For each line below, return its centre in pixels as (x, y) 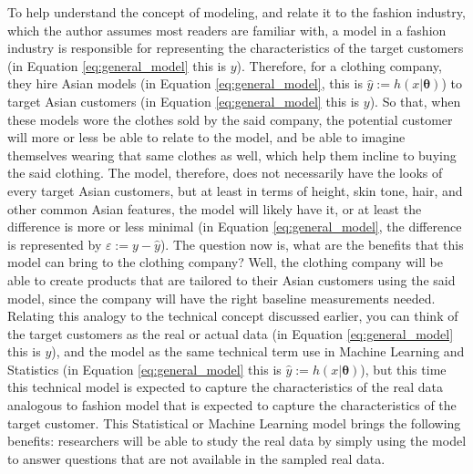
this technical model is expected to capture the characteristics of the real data (225, 387)
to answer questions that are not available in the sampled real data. (196, 458)
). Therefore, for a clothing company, (339, 65)
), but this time (403, 369)
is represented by (55, 244)
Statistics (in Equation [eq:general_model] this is (144, 369)
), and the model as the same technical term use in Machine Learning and (258, 351)
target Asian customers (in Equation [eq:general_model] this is (184, 101)
